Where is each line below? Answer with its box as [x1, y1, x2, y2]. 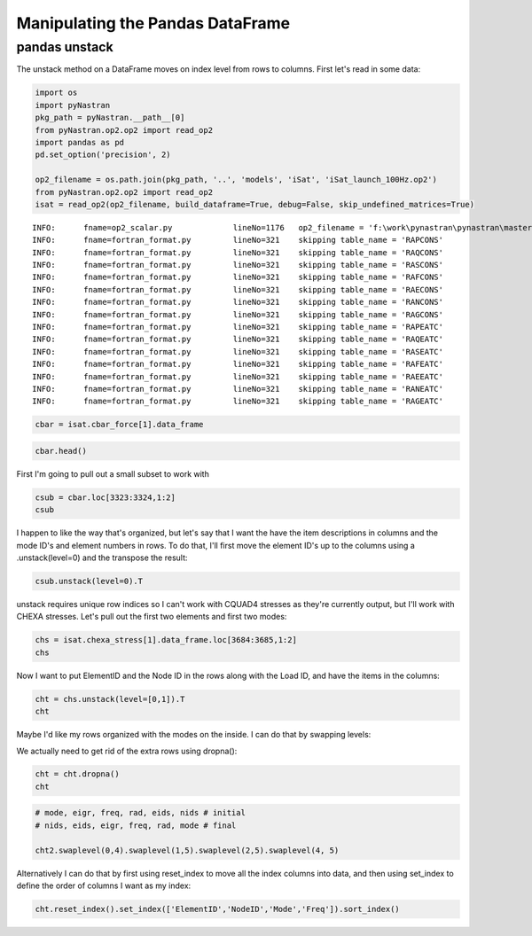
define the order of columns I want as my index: [16, 880, 192, 891]
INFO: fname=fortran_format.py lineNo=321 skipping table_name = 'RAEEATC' [32, 371, 443, 381]
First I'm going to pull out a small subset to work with [16, 468, 210, 479]
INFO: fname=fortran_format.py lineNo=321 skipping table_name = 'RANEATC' [32, 384, 443, 394]
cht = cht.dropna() [35, 769, 120, 779]
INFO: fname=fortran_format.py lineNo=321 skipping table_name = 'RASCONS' [32, 260, 443, 270]
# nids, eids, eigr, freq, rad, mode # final [35, 820, 237, 831]
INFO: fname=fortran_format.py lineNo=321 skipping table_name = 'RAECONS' [32, 285, 443, 294]
